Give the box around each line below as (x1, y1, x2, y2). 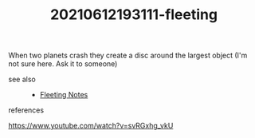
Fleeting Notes (39, 90, 88, 100)
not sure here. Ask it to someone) (8, 59, 118, 69)
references (8, 105, 45, 115)
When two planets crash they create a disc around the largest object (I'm (8, 50, 248, 61)
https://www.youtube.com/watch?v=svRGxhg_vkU (8, 121, 174, 131)
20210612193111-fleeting (50, 6, 218, 24)
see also (8, 74, 36, 85)
